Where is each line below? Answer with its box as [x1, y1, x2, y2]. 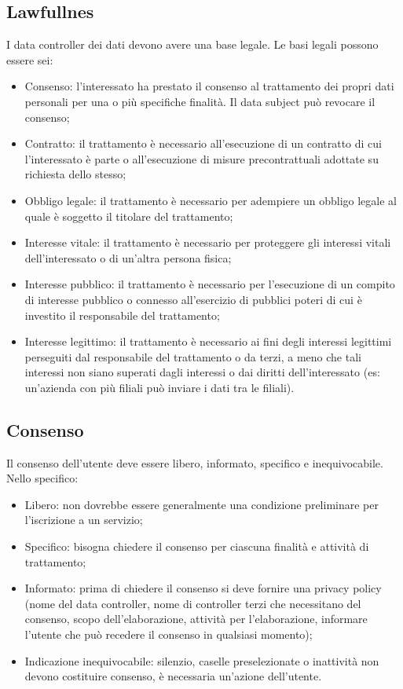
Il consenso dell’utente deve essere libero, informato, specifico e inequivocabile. [6, 454, 383, 471]
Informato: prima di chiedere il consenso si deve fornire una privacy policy [24, 580, 382, 596]
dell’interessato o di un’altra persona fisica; [24, 249, 232, 266]
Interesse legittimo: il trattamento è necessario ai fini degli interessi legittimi [24, 333, 392, 350]
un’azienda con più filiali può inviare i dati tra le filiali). [24, 379, 295, 395]
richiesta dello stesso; [24, 166, 126, 182]
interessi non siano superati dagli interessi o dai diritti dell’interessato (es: [24, 364, 380, 380]
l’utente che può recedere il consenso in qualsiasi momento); [24, 626, 313, 643]
